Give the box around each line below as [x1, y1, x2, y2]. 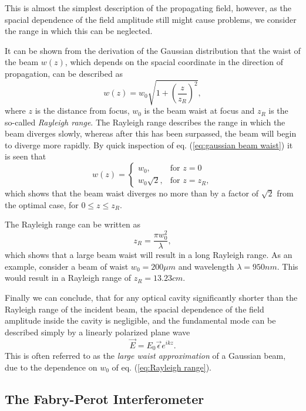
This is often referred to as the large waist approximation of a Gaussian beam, [5, 349, 286, 361]
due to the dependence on [5, 361, 97, 373]
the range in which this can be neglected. [5, 25, 153, 37]
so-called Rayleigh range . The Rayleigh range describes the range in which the [5, 116, 285, 128]
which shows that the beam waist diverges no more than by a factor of [5, 187, 259, 199]
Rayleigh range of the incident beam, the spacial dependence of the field [5, 303, 264, 315]
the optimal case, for [5, 198, 79, 210]
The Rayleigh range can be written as [5, 218, 140, 230]
